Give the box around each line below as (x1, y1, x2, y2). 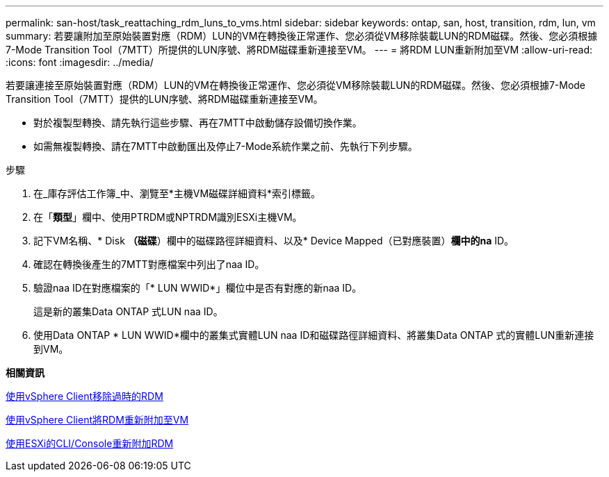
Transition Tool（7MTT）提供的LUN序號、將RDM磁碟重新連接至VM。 (6, 93, 323, 105)
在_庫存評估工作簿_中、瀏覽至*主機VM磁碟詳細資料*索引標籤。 (33, 187, 321, 199)
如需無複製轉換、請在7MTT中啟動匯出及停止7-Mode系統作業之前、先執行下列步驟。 (33, 140, 418, 152)
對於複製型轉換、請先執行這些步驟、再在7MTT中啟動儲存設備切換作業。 (33, 117, 362, 128)
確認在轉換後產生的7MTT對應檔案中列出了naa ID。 (33, 258, 265, 270)
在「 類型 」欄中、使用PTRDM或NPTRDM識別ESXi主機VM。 (33, 211, 302, 223)
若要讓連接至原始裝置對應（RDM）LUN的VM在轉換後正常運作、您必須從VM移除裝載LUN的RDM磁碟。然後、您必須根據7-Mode (6, 79, 586, 91)
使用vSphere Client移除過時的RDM (6, 390, 163, 402)
